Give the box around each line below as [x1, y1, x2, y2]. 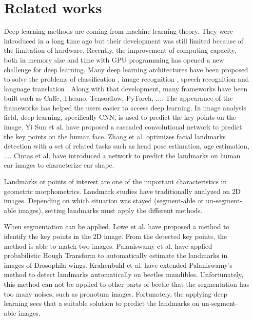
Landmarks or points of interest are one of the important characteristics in [4, 176, 227, 187]
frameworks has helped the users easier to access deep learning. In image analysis [4, 102, 247, 112]
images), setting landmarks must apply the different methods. [18, 205, 203, 215]
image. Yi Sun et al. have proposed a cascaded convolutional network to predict [4, 122, 242, 132]
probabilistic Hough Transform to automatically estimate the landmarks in [4, 250, 228, 260]
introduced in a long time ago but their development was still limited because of [4, 35, 244, 45]
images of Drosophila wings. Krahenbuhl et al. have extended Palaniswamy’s [4, 259, 233, 270]
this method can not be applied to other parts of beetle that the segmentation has [4, 278, 250, 289]
